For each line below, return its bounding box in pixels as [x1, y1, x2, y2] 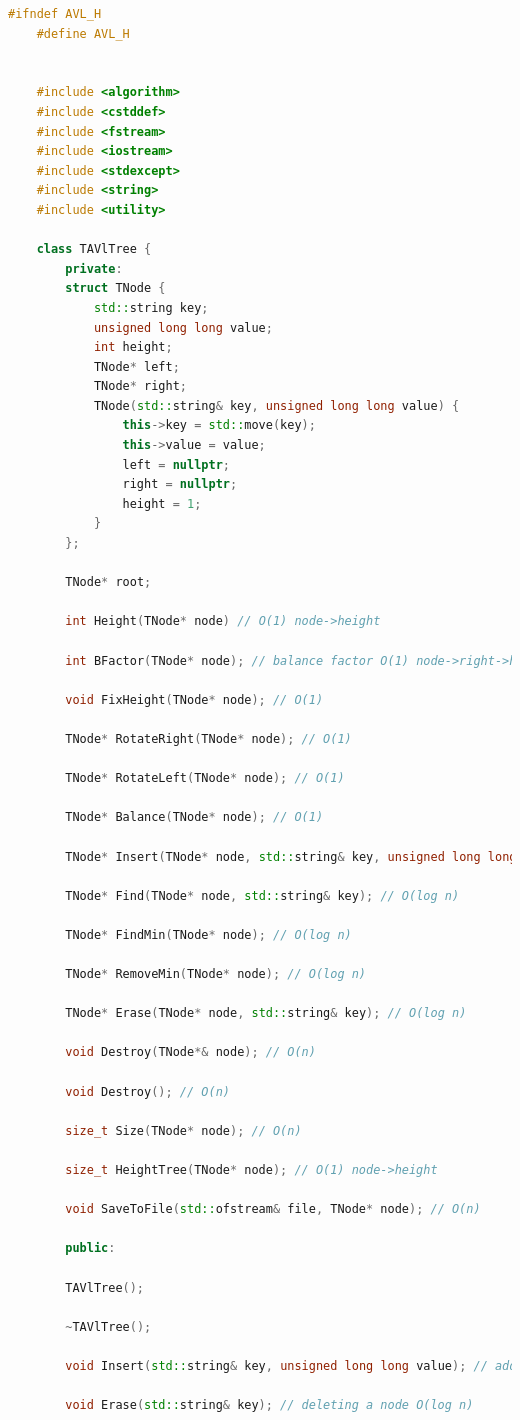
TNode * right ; [93, 379, 187, 394]
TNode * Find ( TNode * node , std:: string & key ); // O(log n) [65, 888, 460, 903]
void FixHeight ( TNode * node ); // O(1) [65, 692, 324, 707]
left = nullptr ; [122, 457, 230, 472]
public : [65, 1241, 116, 1256]
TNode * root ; [65, 575, 152, 590]
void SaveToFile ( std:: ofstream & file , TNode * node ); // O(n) [65, 1202, 481, 1217]
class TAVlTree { [36, 242, 152, 257]
